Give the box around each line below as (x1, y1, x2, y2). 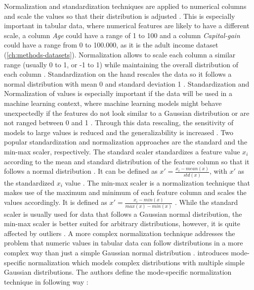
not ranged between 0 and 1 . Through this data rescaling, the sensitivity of (4, 117, 234, 128)
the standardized (4, 177, 55, 188)
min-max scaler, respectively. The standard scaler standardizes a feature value (4, 146, 240, 156)
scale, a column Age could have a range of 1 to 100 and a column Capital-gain (4, 30, 240, 40)
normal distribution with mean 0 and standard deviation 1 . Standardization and (4, 78, 250, 89)
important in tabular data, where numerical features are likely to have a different (4, 20, 250, 31)
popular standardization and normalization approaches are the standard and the (4, 137, 248, 147)
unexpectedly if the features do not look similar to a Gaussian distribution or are (4, 107, 250, 118)
